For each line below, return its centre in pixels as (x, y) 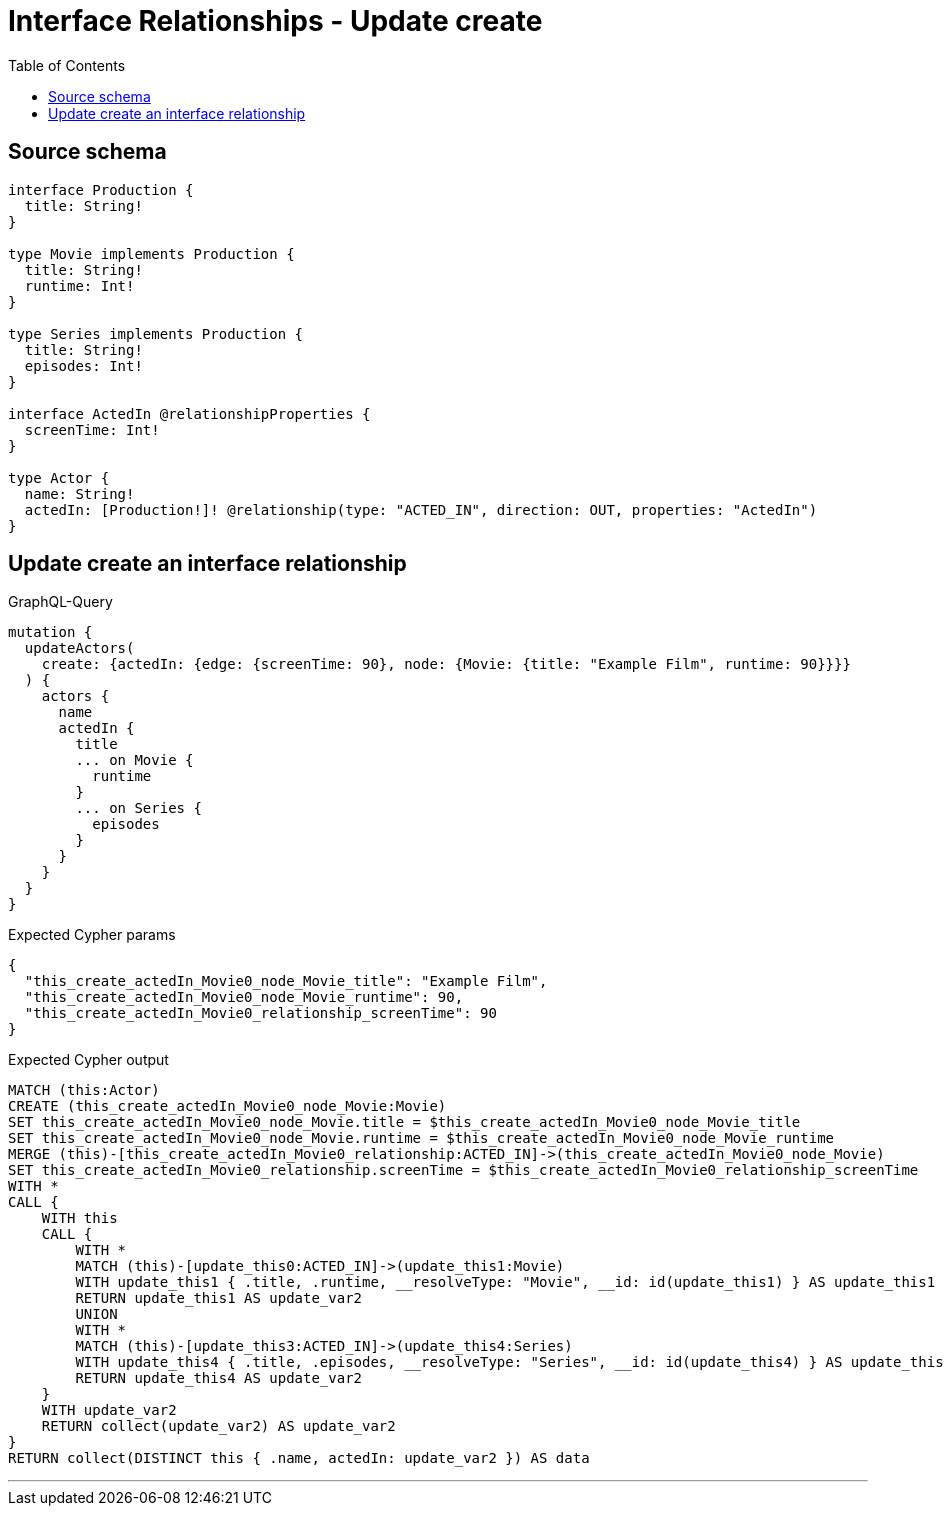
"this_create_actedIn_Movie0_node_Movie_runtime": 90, (244, 997)
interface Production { (101, 189)
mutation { (50, 632)
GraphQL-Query (60, 602)
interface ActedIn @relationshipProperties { (189, 413)
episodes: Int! (83, 365)
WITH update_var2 (109, 1410)
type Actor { (59, 477)
